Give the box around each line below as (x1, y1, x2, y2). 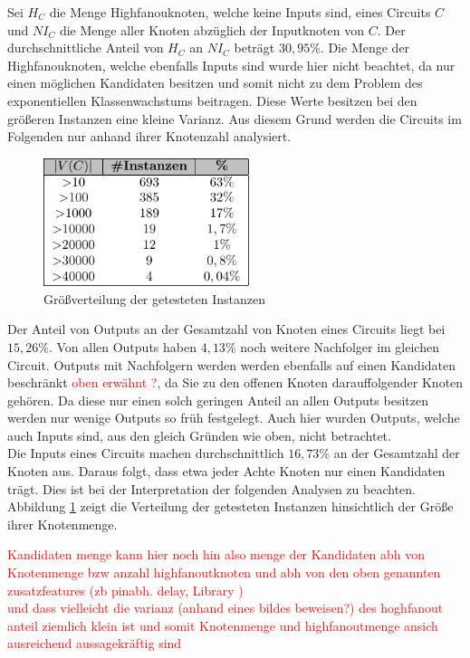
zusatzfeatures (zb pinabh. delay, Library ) (7, 580, 244, 599)
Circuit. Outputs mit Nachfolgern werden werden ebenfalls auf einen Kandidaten (7, 355, 456, 374)
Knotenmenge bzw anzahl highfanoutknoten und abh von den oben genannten (7, 563, 441, 582)
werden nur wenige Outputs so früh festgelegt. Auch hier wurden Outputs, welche (7, 408, 460, 427)
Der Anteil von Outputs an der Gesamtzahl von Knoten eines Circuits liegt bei (7, 319, 446, 339)
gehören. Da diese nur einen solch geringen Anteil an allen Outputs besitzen (7, 390, 428, 409)
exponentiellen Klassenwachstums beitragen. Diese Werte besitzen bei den (7, 91, 417, 110)
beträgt (234, 38, 275, 57)
